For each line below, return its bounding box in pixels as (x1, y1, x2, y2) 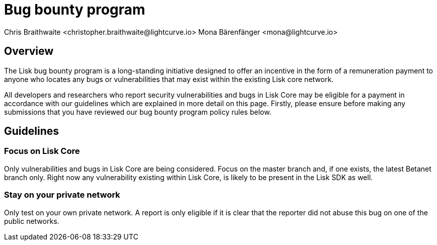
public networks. (4, 216, 59, 225)
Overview (4, 45, 54, 58)
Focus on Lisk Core (4, 146, 80, 156)
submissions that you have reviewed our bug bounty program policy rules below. (4, 107, 271, 116)
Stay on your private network (4, 190, 120, 200)
